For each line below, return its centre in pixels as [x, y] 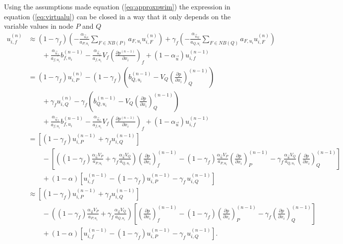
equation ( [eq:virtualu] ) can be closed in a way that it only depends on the [117, 16]
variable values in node [39, 26]
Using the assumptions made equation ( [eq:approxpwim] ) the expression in [117, 6]
